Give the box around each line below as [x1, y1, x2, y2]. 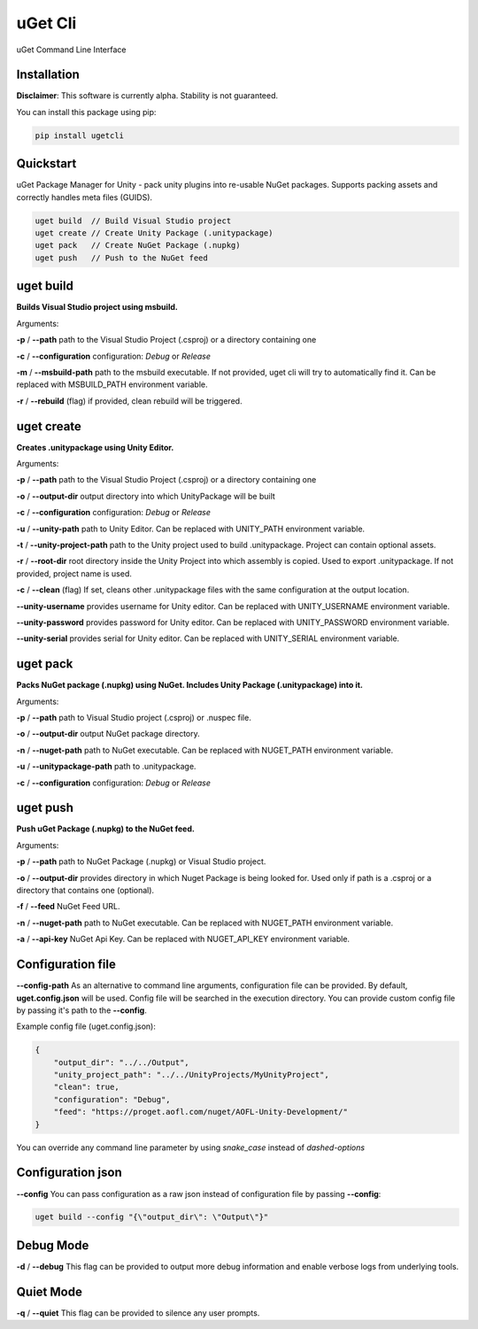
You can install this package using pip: [16, 106, 157, 117]
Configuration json [16, 1165, 123, 1180]
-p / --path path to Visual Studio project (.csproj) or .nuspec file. [16, 713, 251, 722]
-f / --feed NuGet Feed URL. [16, 901, 120, 912]
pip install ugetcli [35, 130, 124, 141]
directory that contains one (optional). [16, 885, 155, 896]
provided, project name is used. [16, 568, 132, 579]
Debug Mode [16, 1238, 89, 1253]
